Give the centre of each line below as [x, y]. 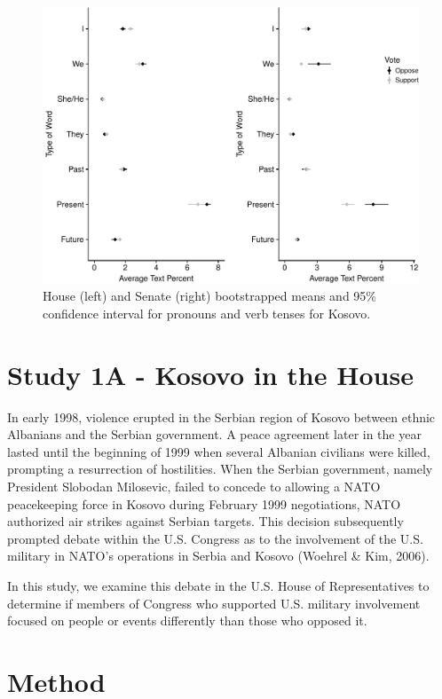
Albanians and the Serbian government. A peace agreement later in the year [214, 434]
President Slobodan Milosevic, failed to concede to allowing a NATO [194, 487]
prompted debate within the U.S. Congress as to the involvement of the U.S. [215, 538]
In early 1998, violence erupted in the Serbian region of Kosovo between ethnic [221, 416]
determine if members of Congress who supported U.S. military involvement [214, 603]
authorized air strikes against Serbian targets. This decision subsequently [205, 521]
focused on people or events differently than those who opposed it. [187, 620]
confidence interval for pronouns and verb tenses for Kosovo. [207, 313]
